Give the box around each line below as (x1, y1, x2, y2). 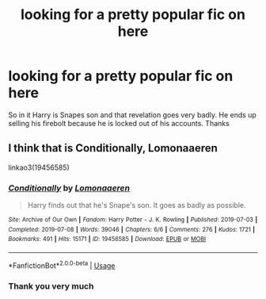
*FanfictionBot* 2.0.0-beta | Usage (8, 259, 116, 270)
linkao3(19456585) (8, 163, 70, 172)
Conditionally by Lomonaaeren (8, 182, 131, 194)
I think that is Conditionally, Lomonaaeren (8, 141, 218, 155)
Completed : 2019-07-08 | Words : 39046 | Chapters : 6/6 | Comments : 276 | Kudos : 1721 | (8, 225, 256, 233)
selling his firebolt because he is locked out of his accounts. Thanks (8, 118, 230, 128)
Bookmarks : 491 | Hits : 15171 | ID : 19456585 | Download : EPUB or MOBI (8, 236, 207, 243)
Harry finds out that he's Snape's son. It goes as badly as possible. (27, 201, 247, 210)
